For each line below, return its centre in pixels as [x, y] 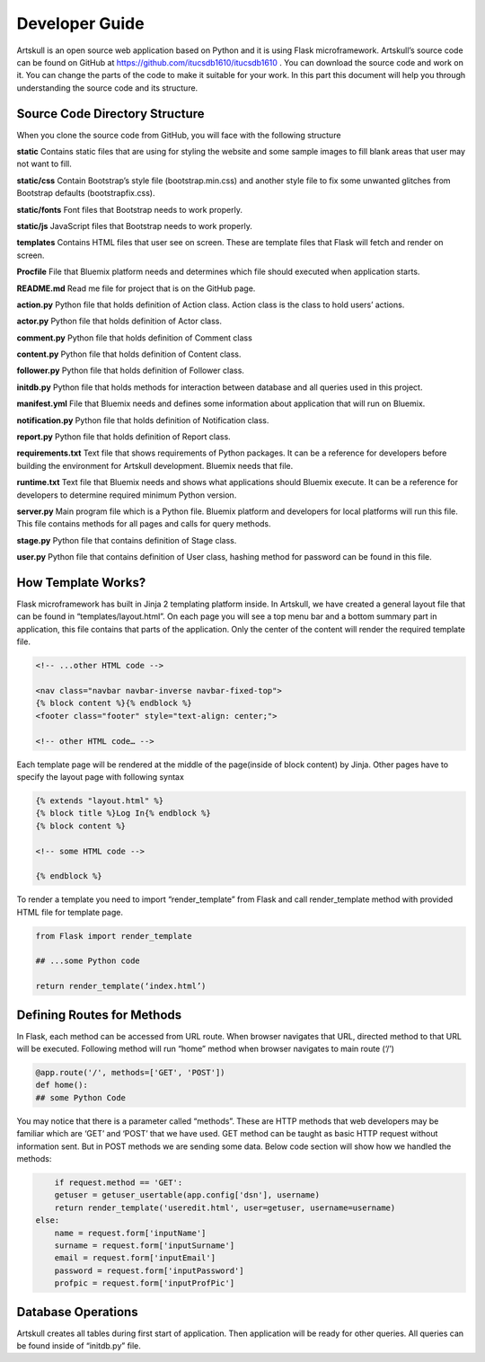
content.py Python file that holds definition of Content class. [129, 354]
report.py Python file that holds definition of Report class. [123, 437]
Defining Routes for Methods [99, 1015]
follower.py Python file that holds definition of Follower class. [130, 371]
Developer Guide [80, 23]
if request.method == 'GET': [119, 1183]
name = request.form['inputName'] [130, 1233]
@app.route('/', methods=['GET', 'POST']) [130, 1073]
